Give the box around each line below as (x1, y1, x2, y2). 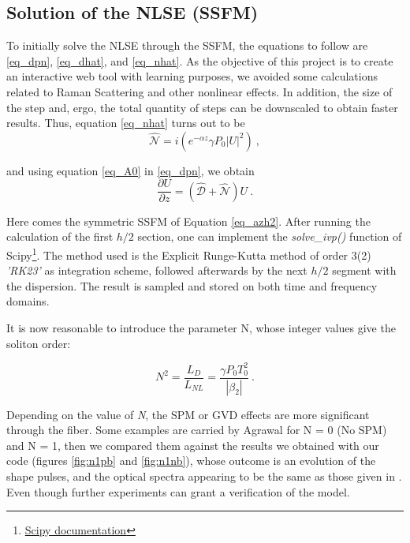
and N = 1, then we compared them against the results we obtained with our (6, 436, 379, 453)
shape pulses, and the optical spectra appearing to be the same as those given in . (6, 468, 402, 485)
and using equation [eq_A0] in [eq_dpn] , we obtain (6, 162, 255, 178)
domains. (6, 293, 50, 309)
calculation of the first (6, 228, 114, 245)
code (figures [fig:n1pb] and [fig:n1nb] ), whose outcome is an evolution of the (6, 452, 376, 469)
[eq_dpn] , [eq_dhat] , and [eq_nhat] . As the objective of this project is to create (6, 52, 393, 69)
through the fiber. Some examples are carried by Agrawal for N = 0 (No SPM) (6, 421, 387, 438)
